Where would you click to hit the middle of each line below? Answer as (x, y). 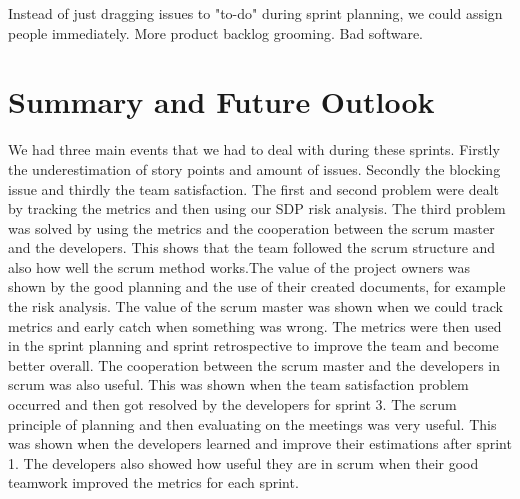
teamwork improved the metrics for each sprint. (153, 482)
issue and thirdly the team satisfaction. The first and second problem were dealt (253, 188)
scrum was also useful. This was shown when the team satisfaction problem (238, 384)
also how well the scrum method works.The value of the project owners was (239, 266)
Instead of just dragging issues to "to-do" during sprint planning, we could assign (255, 13)
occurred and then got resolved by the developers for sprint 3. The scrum (232, 404)
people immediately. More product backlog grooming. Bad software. (216, 32)
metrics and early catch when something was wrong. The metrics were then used (255, 325)
